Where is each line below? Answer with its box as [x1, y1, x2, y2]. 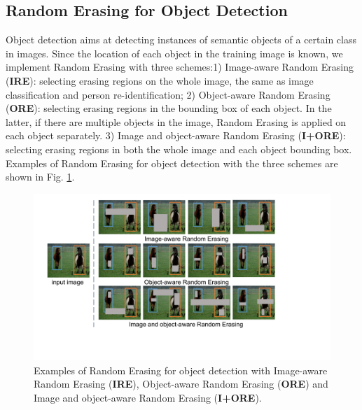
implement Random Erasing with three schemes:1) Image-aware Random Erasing [6, 59, 354, 74]
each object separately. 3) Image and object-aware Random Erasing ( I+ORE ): [6, 128, 346, 143]
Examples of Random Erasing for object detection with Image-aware [34, 362, 328, 377]
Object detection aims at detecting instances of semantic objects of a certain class [6, 32, 357, 47]
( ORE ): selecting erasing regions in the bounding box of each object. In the [6, 101, 332, 115]
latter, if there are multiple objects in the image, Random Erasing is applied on [6, 114, 347, 129]
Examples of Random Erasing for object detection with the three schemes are [6, 155, 338, 170]
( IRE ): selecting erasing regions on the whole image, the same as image [6, 73, 314, 87]
